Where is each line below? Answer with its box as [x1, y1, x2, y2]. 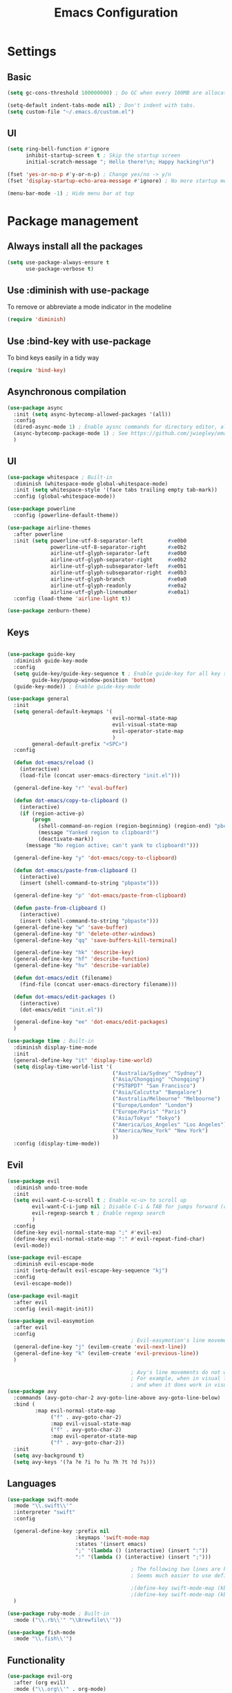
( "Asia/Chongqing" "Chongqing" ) [112, 1076, 206, 1083]
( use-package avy [7, 1388, 57, 1395]
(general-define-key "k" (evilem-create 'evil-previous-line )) [13, 1350, 199, 1357]
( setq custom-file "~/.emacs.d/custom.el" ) [7, 108, 135, 115]
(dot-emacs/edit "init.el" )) [19, 1006, 104, 1013]
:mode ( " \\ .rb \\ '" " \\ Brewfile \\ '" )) [13, 1616, 122, 1623]
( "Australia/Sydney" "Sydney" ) [112, 1070, 202, 1076]
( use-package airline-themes [7, 524, 91, 531]
